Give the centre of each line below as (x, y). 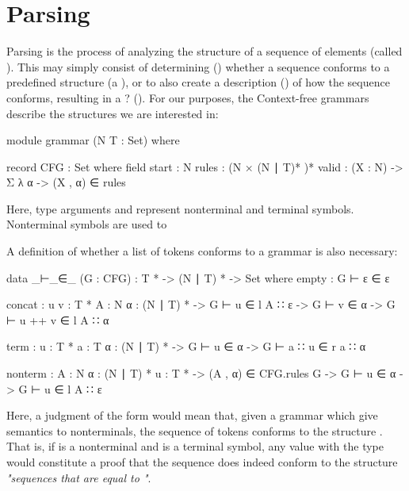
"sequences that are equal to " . (79, 477)
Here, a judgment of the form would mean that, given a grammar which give (192, 415)
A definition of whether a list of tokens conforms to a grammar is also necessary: (202, 251)
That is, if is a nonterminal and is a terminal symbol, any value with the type (195, 446)
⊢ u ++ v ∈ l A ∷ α (58, 319)
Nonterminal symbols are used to (87, 224)
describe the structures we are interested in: (113, 113)
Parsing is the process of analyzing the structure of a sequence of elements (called (204, 51)
